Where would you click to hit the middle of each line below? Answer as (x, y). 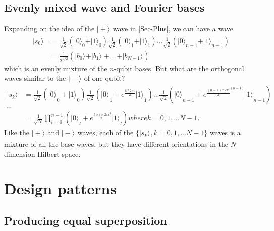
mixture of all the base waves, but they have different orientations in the (116, 143)
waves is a (225, 133)
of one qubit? (104, 78)
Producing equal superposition (86, 220)
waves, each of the (105, 133)
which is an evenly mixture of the (56, 68)
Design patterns (61, 188)
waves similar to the (35, 78)
